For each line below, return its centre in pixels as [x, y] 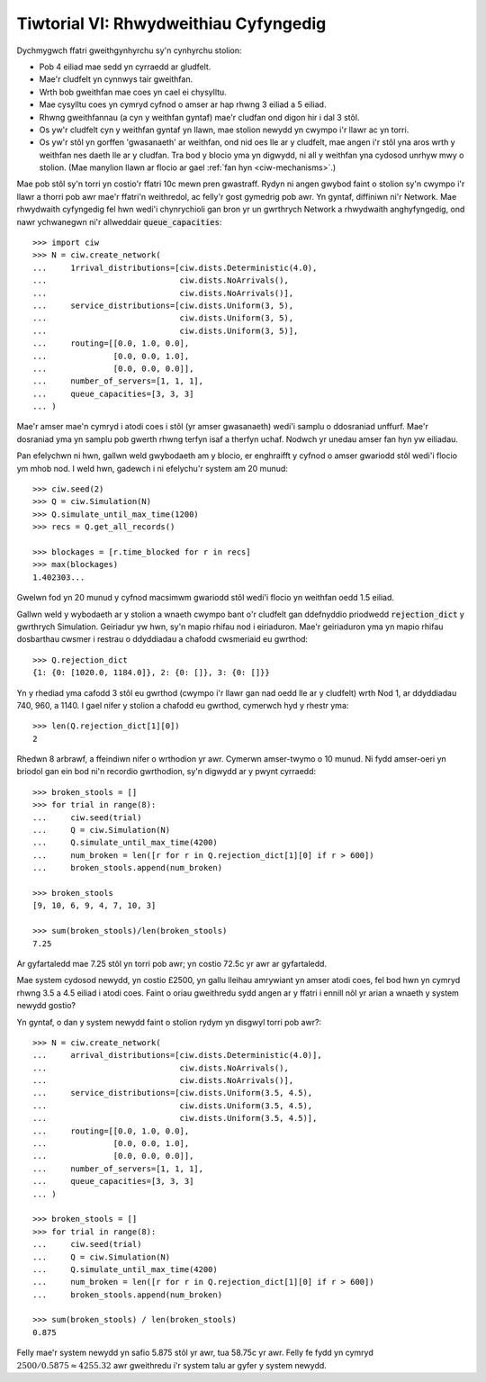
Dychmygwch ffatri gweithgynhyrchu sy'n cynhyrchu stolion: [129, 50]
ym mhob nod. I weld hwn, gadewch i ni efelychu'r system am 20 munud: [152, 468]
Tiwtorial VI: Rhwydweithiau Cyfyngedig [171, 23]
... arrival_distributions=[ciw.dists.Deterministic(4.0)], [178, 1055]
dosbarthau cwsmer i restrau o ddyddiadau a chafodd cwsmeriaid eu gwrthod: [162, 639]
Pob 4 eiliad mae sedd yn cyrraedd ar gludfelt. [125, 67]
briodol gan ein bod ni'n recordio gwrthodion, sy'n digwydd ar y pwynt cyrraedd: [166, 772]
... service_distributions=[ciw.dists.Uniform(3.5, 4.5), [173, 1093]
